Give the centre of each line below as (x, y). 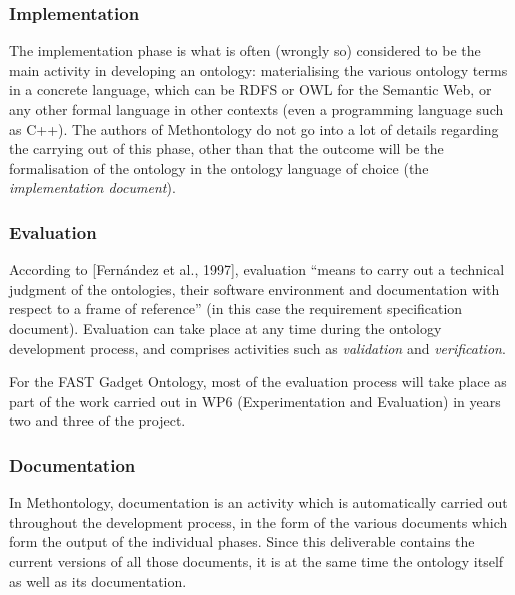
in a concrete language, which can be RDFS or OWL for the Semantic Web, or (250, 89)
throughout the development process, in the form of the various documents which (258, 521)
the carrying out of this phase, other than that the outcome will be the (226, 148)
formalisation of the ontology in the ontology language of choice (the (219, 167)
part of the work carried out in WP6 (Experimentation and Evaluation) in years (255, 400)
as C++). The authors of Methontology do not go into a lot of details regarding (254, 128)
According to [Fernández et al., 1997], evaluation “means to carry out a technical (257, 269)
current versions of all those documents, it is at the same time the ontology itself (256, 560)
